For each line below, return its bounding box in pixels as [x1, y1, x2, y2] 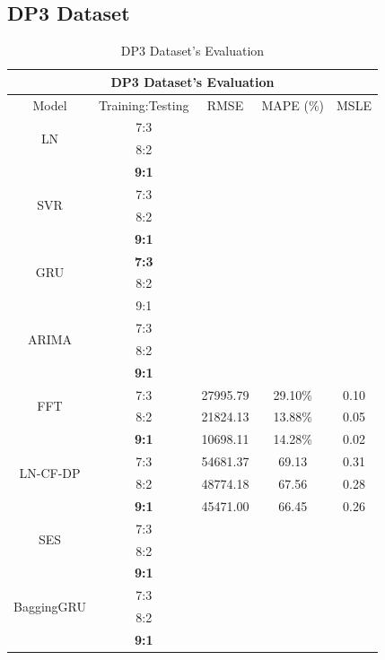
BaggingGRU [13, 596, 86, 615]
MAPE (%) [261, 95, 325, 114]
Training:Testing [99, 95, 189, 114]
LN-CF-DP [19, 463, 81, 482]
